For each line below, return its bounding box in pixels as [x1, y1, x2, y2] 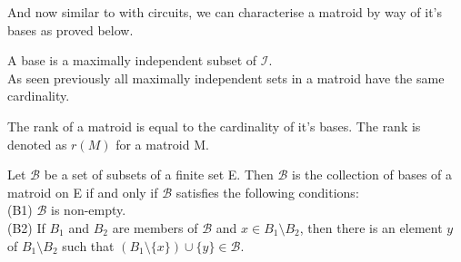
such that [62, 236, 115, 255]
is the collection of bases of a [292, 165, 453, 184]
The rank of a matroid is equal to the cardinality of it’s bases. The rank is [7, 116, 421, 135]
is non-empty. [51, 200, 126, 219]
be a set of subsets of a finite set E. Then [44, 165, 274, 184]
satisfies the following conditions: [175, 182, 359, 201]
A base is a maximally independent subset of [7, 51, 257, 70]
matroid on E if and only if [7, 182, 158, 201]
